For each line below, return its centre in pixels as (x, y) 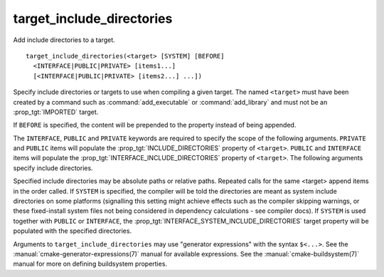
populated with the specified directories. (72, 231)
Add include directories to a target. (64, 40)
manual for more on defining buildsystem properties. (90, 264)
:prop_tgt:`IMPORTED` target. (56, 112)
